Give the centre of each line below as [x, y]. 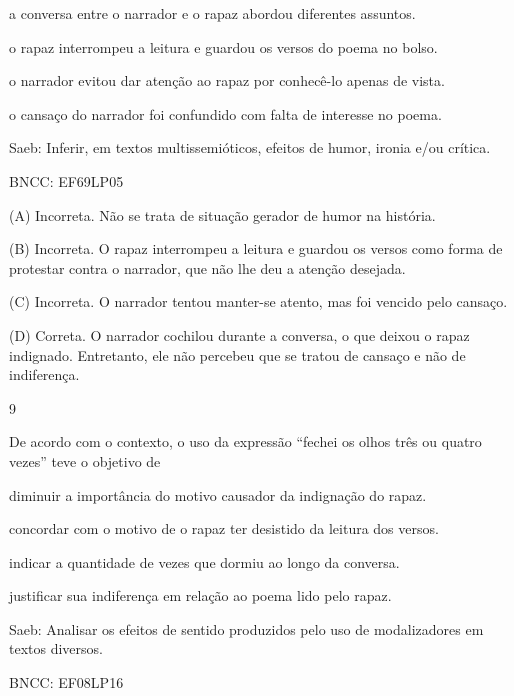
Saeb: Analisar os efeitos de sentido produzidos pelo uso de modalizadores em [246, 628]
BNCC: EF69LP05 [66, 180]
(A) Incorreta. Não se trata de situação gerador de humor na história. [222, 214]
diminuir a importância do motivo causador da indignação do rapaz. [218, 494]
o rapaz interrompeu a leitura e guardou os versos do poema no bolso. [223, 46]
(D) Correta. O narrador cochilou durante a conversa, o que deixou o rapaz [239, 334]
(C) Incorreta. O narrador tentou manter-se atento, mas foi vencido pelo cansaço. [258, 301]
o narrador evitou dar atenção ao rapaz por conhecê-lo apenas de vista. [227, 80]
